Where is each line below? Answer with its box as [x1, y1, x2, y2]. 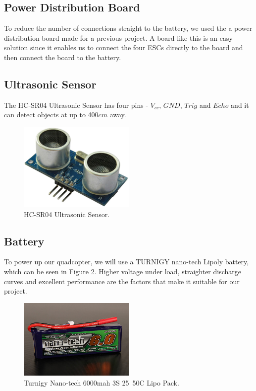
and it [231, 99, 249, 110]
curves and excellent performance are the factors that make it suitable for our [4, 276, 240, 286]
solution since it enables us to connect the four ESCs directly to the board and [4, 42, 243, 53]
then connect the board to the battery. [4, 52, 121, 62]
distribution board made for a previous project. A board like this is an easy [4, 32, 233, 43]
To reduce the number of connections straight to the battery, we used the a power [4, 23, 253, 33]
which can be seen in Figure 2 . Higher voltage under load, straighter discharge [4, 266, 241, 277]
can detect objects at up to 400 [4, 109, 99, 120]
